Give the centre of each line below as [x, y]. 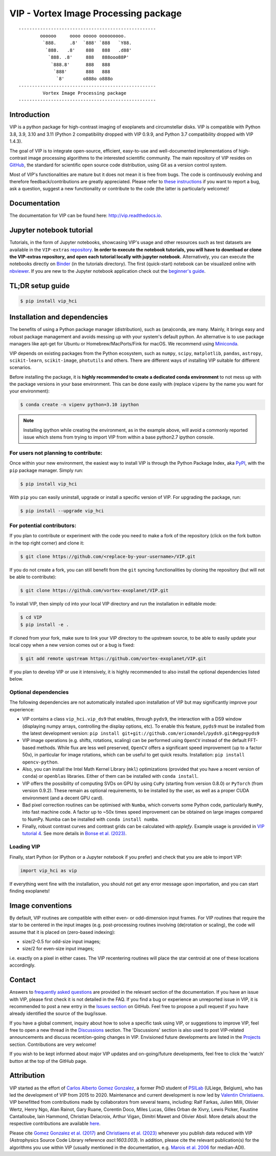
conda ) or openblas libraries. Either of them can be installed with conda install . [110, 776]
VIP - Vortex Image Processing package [96, 13]
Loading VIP [25, 847]
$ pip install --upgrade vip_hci [62, 511]
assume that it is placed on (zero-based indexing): [62, 932]
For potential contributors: [43, 526]
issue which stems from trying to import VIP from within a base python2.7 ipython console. [119, 437]
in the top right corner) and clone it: [47, 543]
